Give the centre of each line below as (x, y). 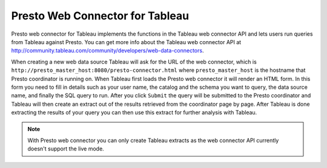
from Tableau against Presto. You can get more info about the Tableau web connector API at (126, 42)
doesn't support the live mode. (66, 149)
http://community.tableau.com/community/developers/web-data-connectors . (107, 51)
